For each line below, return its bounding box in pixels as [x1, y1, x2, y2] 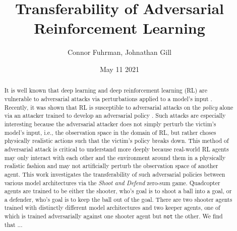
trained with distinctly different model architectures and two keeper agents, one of [4, 203, 220, 212]
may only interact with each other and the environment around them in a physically [4, 153, 226, 162]
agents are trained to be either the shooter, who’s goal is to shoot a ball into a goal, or [4, 187, 232, 195]
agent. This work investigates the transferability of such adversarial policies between [4, 170, 225, 178]
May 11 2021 [99, 63, 140, 74]
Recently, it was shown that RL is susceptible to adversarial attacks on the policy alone [4, 103, 233, 111]
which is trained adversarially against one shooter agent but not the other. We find [4, 212, 223, 220]
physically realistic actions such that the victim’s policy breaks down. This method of [4, 136, 229, 145]
